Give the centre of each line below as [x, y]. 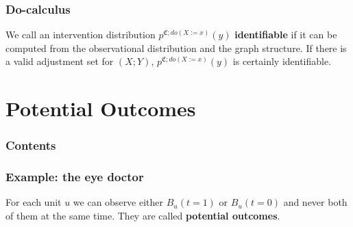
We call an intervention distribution [81, 35]
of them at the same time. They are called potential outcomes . [143, 216]
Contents [31, 145]
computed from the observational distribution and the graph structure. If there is [176, 48]
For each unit [34, 202]
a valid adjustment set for [60, 61]
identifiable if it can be [286, 35]
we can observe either [118, 202]
